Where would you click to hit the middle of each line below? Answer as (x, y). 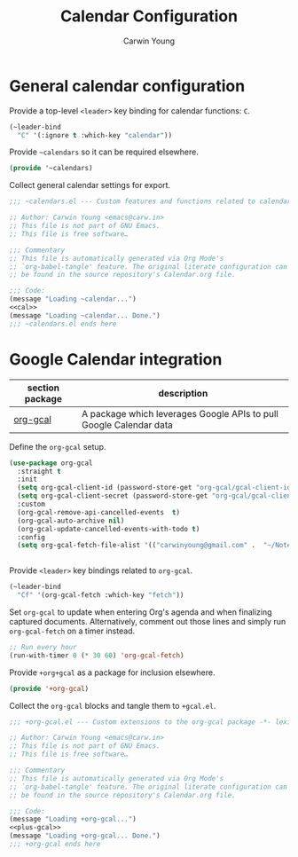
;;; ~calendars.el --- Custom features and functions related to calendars (152, 201)
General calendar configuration (127, 86)
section (43, 388)
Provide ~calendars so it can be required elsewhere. (104, 152)
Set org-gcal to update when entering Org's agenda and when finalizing (141, 612)
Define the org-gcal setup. (58, 446)
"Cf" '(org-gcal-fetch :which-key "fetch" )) (101, 595)
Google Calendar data (127, 425)
